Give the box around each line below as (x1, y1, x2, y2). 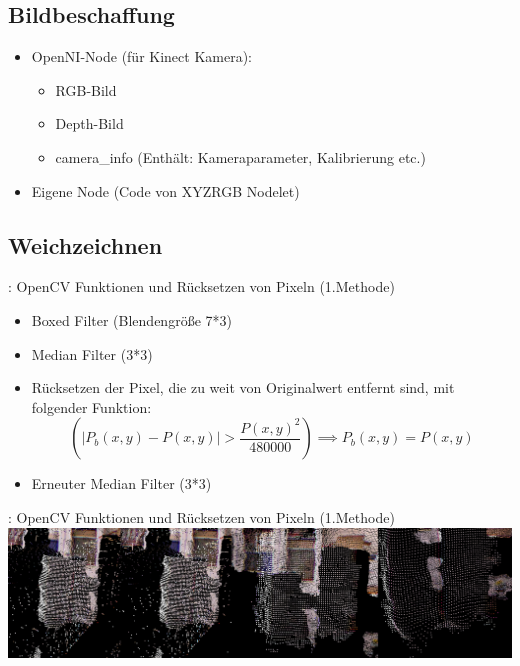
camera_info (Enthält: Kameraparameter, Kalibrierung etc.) (55, 146, 426, 167)
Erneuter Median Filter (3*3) (31, 473, 212, 494)
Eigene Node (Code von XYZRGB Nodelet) (31, 180, 300, 201)
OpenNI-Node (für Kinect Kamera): (31, 46, 253, 67)
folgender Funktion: (31, 396, 152, 417)
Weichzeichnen (8, 229, 163, 260)
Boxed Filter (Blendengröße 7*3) (31, 309, 232, 330)
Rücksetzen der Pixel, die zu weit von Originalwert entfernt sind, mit (31, 377, 455, 398)
